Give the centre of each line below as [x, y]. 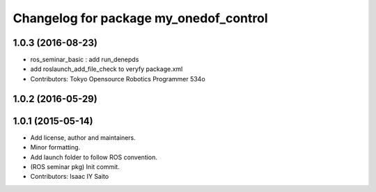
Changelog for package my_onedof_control [140, 18]
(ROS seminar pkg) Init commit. [75, 166]
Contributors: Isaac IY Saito [70, 177]
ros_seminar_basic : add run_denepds [85, 60]
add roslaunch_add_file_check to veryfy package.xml [107, 69]
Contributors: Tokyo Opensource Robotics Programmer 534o [118, 79]
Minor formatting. [55, 147]
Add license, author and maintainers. [83, 137]
